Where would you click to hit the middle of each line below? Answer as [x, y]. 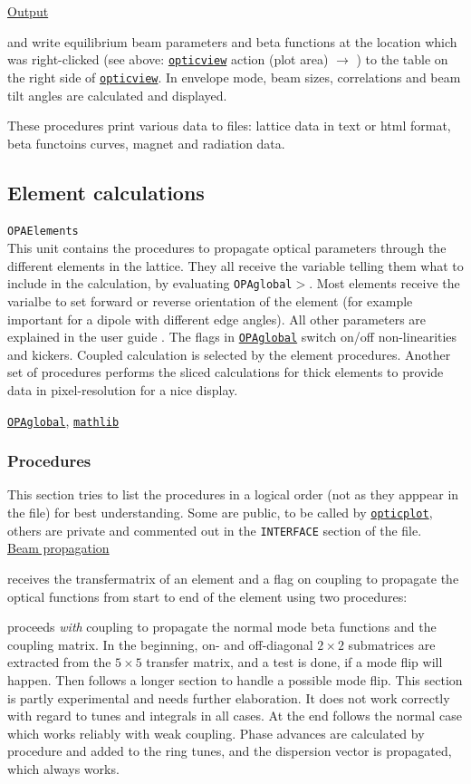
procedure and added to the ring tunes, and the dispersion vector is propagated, [230, 751]
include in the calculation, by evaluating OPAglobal [150, 283]
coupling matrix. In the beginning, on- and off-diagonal [160, 644]
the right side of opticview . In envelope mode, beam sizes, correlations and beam [234, 77]
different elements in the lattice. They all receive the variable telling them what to [235, 265]
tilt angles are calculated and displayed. [117, 95]
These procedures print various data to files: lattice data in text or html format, [229, 126]
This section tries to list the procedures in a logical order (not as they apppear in [233, 494]
